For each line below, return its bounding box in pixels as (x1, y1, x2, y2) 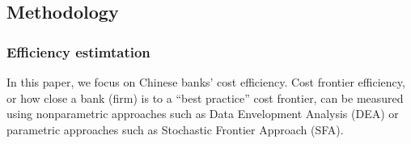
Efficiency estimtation (6, 41, 150, 61)
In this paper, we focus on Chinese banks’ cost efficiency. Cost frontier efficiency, (6, 74, 405, 90)
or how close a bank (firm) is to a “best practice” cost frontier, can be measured (6, 89, 404, 106)
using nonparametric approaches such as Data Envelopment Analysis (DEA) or (6, 105, 399, 122)
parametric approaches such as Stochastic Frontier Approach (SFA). (6, 121, 344, 138)
